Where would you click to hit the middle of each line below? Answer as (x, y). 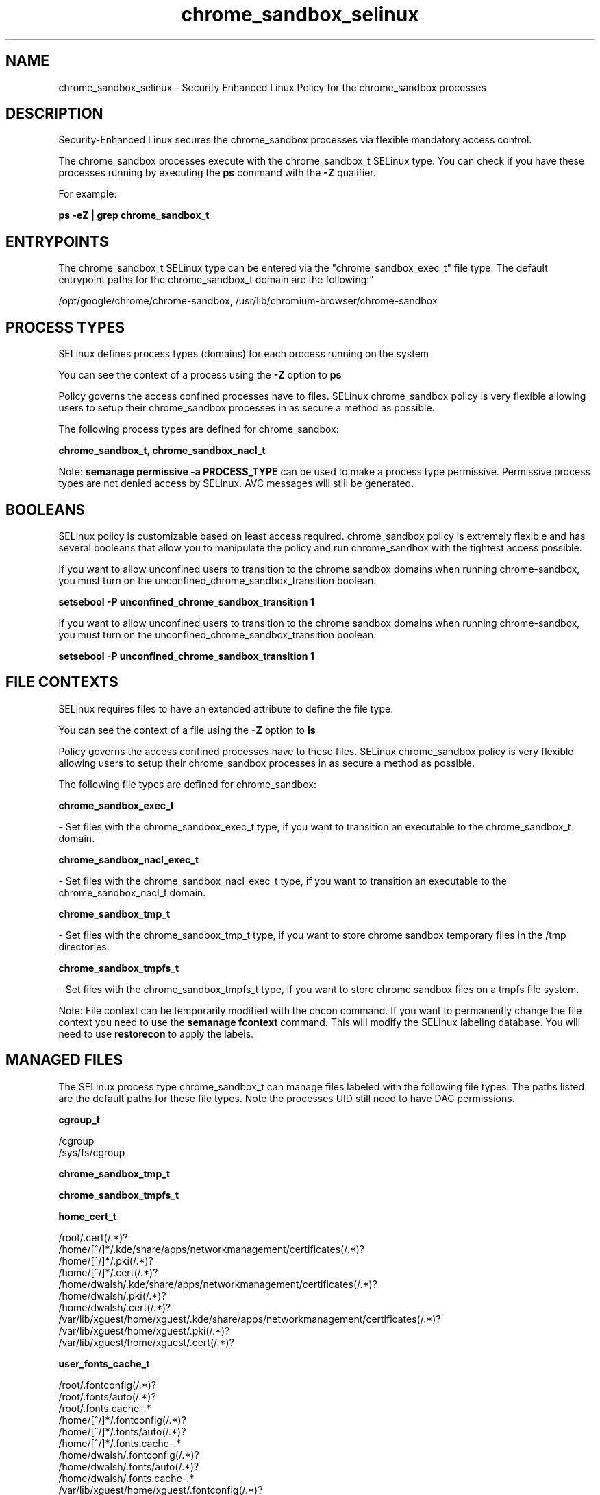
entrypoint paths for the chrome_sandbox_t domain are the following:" (216, 280)
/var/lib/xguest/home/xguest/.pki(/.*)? (144, 1330)
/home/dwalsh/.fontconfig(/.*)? (129, 1455)
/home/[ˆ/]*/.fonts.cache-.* (120, 1443)
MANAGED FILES (64, 1060)
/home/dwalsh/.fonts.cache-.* (126, 1478)
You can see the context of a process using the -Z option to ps (200, 375)
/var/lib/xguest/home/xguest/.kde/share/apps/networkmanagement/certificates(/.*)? (250, 1319)
